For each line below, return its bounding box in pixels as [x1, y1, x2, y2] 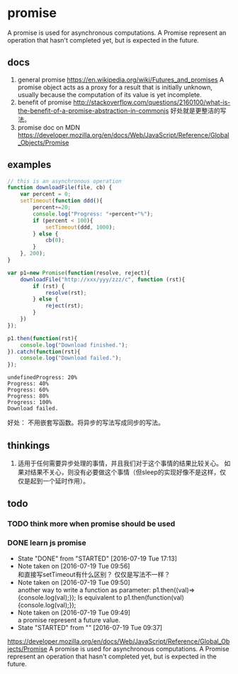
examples [7, 159, 52, 171]
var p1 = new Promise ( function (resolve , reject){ [7, 269, 151, 276]
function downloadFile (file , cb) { [7, 184, 113, 191]
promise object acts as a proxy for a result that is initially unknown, [17, 83, 212, 91]
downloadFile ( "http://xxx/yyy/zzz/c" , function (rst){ [20, 276, 186, 283]
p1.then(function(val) [123, 593, 184, 602]
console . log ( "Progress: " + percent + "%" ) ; [33, 210, 154, 218]
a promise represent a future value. [17, 615, 120, 624]
